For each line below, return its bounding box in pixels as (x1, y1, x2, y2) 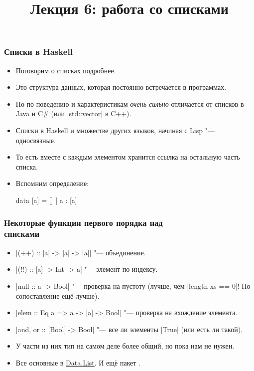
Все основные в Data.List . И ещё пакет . (15, 357, 140, 368)
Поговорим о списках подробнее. (15, 65, 116, 75)
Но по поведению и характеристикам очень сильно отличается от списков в (15, 98, 244, 109)
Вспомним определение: (15, 178, 89, 188)
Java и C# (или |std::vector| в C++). (15, 108, 131, 119)
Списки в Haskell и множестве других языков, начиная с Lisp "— (15, 125, 215, 136)
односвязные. (15, 135, 56, 145)
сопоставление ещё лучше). (15, 290, 100, 301)
